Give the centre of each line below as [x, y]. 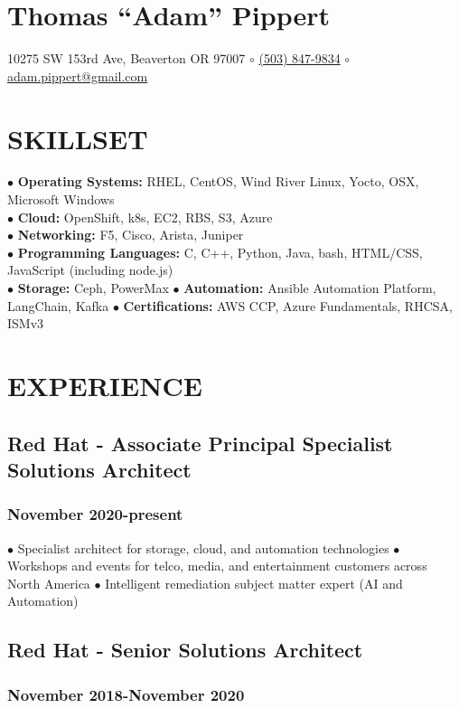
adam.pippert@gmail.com [78, 76]
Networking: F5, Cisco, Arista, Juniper [131, 235]
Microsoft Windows [61, 199]
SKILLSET [78, 138]
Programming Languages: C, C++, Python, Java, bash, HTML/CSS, [220, 252]
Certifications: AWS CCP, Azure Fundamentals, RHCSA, [288, 305]
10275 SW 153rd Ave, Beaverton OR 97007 [126, 58]
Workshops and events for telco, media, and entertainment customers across [217, 566]
